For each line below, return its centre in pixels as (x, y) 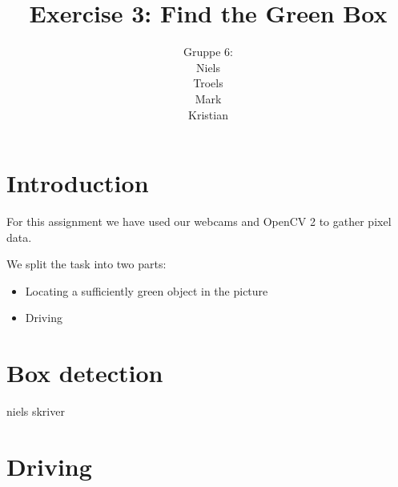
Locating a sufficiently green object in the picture (147, 290)
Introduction (78, 183)
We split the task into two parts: (86, 264)
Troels (208, 83)
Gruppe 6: (208, 52)
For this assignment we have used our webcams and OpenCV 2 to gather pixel (199, 221)
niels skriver (36, 411)
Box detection (85, 373)
